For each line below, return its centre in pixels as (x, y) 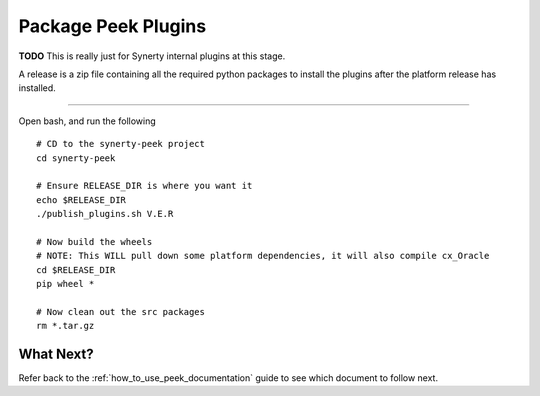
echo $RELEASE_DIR (81, 199)
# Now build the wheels (94, 241)
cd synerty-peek (76, 158)
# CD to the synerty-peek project (120, 144)
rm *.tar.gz (65, 326)
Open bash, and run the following (87, 121)
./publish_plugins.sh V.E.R (105, 214)
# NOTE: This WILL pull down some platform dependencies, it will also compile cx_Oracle (263, 256)
